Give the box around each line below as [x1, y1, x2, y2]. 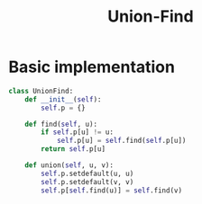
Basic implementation [8, 57, 175, 77]
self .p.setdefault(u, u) [41, 169, 134, 178]
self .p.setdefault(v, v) [41, 177, 134, 186]
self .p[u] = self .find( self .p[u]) [56, 137, 187, 146]
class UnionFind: [8, 86, 74, 95]
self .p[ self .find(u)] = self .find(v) [41, 186, 182, 195]
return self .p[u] [41, 145, 106, 154]
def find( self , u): [24, 120, 98, 129]
